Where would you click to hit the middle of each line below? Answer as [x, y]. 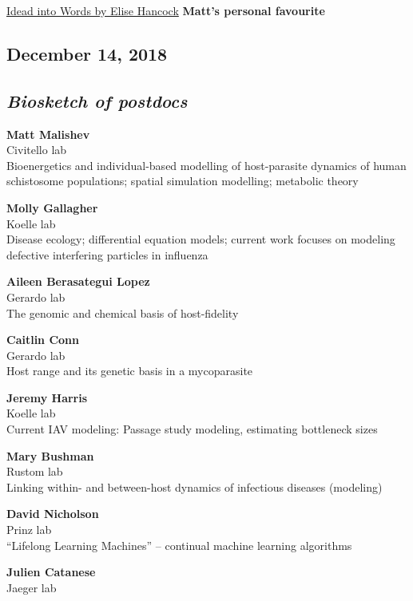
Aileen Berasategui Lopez [78, 281]
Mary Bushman [50, 455]
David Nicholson [53, 514]
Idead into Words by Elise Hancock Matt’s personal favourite [166, 10]
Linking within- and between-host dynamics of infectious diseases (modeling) [195, 486]
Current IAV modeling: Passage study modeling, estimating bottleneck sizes [192, 429]
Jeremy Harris [47, 397]
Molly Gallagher [52, 207]
